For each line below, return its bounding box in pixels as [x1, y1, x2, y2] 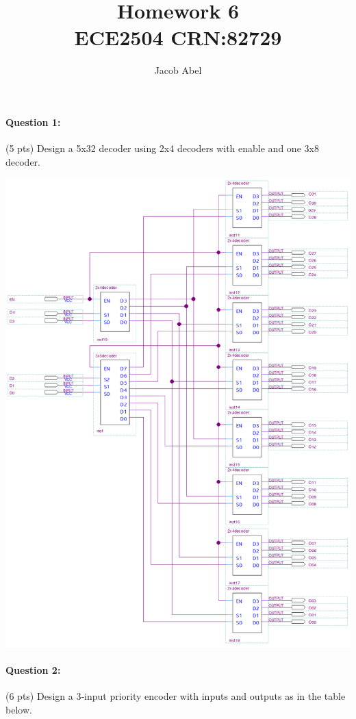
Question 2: [5, 662, 61, 677]
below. [5, 702, 32, 716]
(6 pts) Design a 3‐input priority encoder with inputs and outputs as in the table [5, 689, 346, 703]
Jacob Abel [154, 63, 202, 77]
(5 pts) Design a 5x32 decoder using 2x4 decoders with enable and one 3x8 [5, 141, 319, 155]
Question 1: [5, 114, 61, 129]
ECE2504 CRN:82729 [74, 23, 282, 51]
